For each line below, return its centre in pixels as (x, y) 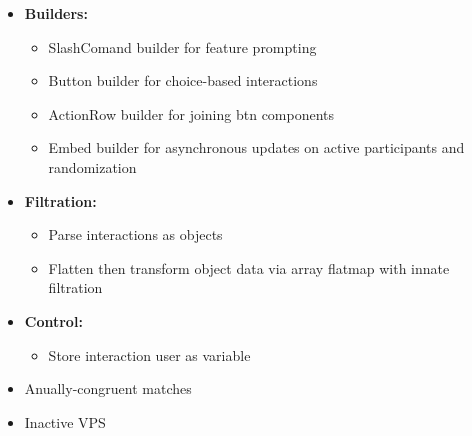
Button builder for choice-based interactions (183, 80)
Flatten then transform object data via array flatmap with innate (249, 267)
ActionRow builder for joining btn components (191, 113)
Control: (53, 320)
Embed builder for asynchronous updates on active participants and (256, 147)
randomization (92, 166)
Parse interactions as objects (135, 234)
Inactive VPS (65, 421)
